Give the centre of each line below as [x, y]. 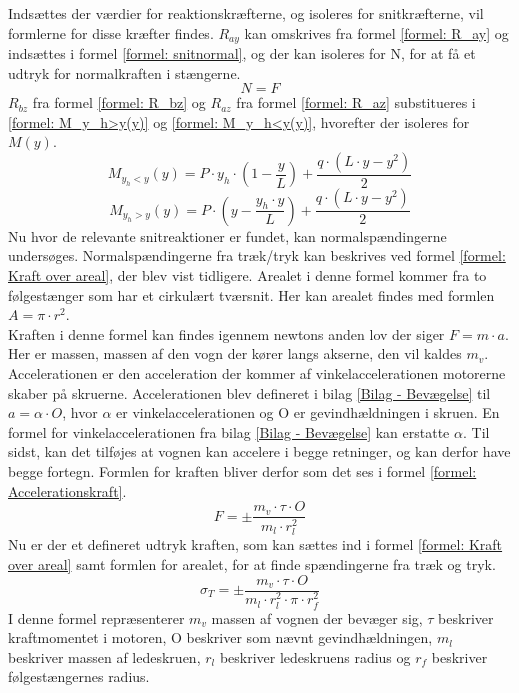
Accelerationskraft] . [67, 490]
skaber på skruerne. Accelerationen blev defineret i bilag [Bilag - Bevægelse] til [249, 392]
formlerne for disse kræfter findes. [111, 32]
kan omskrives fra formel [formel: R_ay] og [376, 32]
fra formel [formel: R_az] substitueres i [356, 102]
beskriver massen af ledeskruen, [104, 656]
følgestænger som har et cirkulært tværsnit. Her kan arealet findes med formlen [251, 294]
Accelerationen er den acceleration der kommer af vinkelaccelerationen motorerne [257, 373]
